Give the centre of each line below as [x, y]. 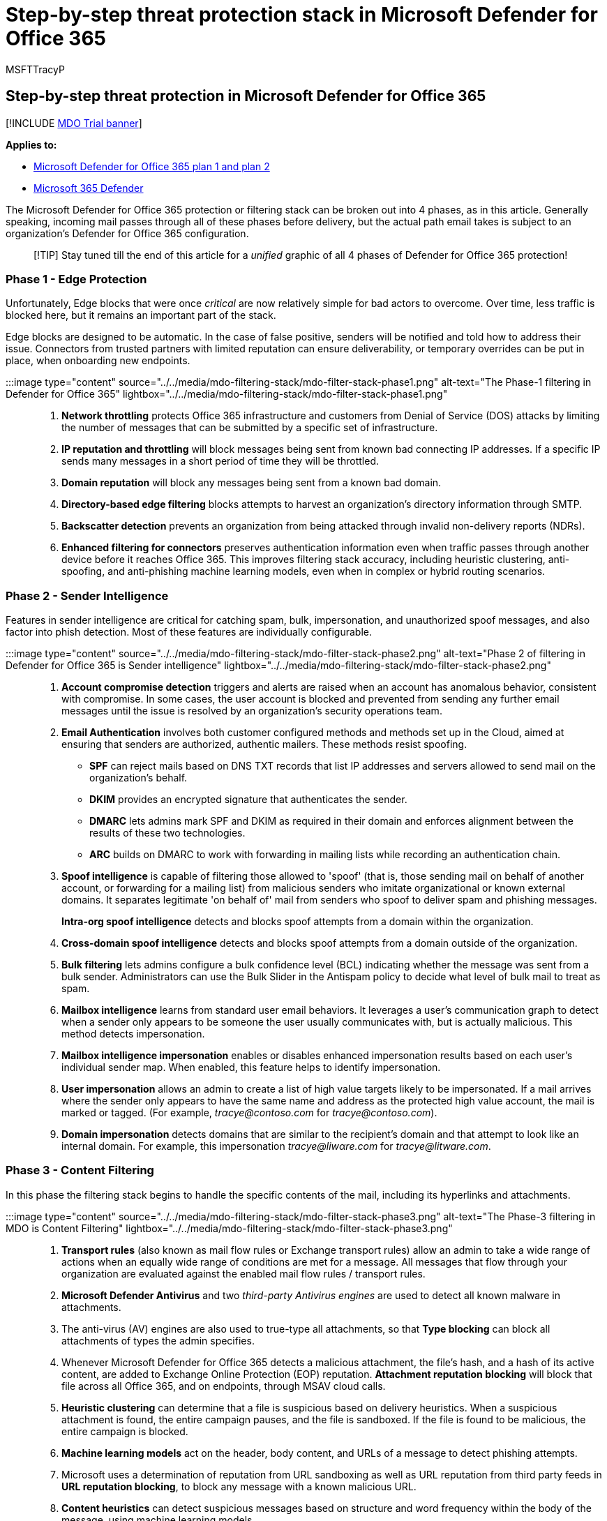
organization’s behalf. [138, 778]
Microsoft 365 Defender [89, 188]
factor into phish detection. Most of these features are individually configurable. [189, 632]
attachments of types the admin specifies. [158, 1340]
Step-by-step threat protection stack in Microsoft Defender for [302, 15]
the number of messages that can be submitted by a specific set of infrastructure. [250, 428]
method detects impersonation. [133, 1034]
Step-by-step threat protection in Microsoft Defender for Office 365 [246, 96]
